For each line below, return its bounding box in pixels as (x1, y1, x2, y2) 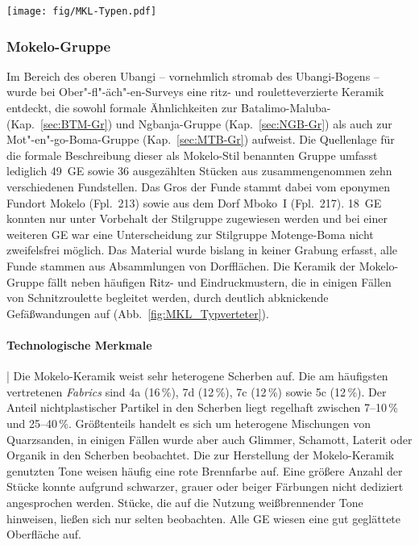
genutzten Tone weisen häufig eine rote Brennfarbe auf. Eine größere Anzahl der (6, 462, 403, 479)
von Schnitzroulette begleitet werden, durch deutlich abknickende (6, 289, 329, 306)
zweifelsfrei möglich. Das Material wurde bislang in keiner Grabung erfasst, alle (6, 241, 398, 258)
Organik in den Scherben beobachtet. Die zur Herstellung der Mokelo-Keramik (6, 446, 395, 463)
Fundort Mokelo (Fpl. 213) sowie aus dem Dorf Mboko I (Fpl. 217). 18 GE (6, 194, 382, 211)
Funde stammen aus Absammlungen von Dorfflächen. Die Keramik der (6, 258, 355, 274)
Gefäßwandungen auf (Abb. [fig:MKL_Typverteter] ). (6, 304, 269, 321)
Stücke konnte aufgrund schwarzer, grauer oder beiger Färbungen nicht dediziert (6, 478, 404, 495)
